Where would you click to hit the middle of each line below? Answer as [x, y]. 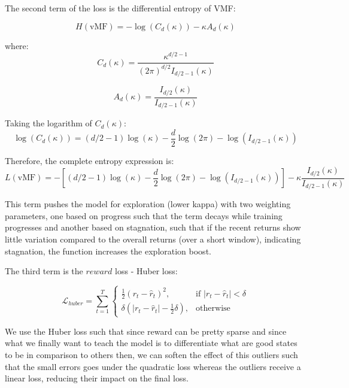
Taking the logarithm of [48, 123]
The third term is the [44, 271]
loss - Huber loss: [146, 271]
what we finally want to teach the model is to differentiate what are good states [151, 343]
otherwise [213, 309]
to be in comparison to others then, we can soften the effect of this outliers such [151, 354]
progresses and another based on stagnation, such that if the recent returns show [153, 227]
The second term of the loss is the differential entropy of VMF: [120, 8]
